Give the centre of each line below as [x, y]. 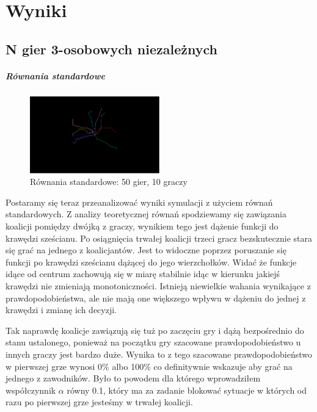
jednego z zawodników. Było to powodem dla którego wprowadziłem [133, 378]
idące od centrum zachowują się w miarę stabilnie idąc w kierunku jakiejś [143, 274]
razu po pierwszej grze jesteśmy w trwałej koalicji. [99, 402]
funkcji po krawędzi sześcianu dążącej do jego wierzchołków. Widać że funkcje [151, 262]
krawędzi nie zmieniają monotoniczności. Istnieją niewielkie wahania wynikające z [158, 286]
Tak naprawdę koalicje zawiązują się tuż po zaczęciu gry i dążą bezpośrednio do [155, 330]
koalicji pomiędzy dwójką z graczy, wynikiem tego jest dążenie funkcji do [142, 226]
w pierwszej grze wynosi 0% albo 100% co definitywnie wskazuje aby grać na [149, 366]
